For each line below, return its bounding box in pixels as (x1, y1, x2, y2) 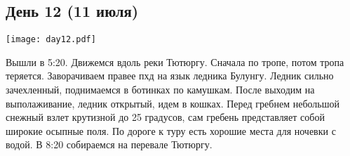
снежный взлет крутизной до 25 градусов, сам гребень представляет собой (6, 110, 325, 124)
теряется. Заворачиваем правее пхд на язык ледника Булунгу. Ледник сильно (6, 68, 334, 83)
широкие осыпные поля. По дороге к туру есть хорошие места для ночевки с (6, 123, 336, 138)
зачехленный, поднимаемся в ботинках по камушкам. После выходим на (6, 82, 315, 97)
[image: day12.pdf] (6, 34, 96, 45)
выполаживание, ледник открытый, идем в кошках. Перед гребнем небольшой (6, 96, 339, 110)
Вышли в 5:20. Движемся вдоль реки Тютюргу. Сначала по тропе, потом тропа (6, 54, 344, 69)
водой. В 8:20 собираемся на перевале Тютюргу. (6, 137, 213, 152)
